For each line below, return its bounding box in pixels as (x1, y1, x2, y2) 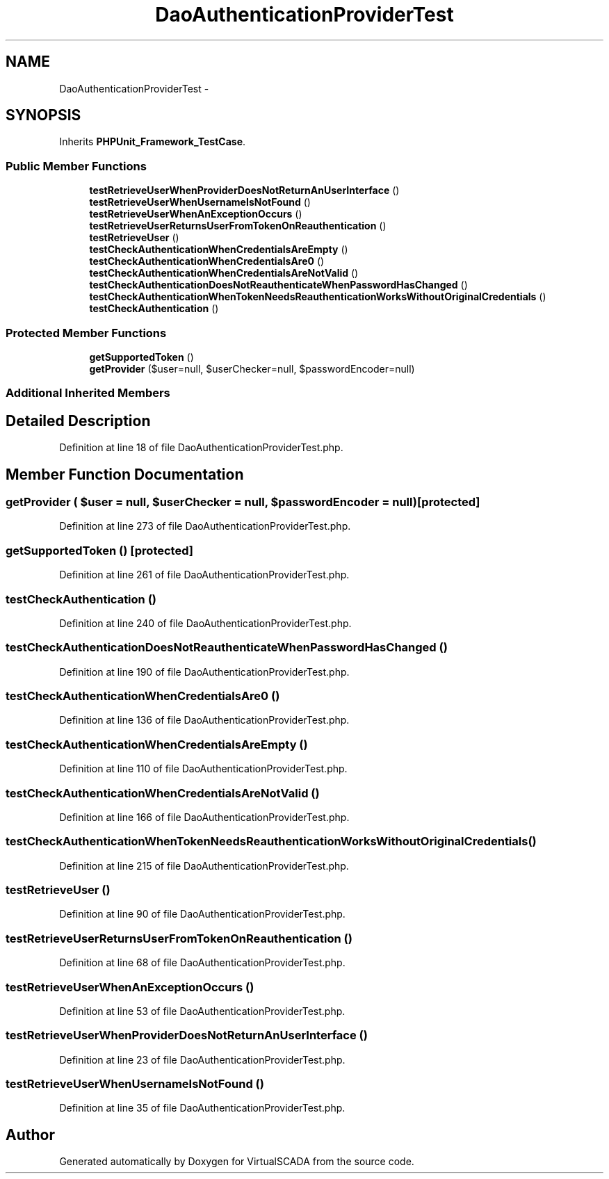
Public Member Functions (6, 158, 147, 173)
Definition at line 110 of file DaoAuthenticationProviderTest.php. (59, 763, 348, 775)
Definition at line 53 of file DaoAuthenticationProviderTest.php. (59, 1005, 346, 1017)
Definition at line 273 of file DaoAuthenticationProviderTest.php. (59, 520, 351, 532)
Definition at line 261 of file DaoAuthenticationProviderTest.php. (59, 569, 350, 581)
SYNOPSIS (6, 106, 81, 124)
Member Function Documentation (6, 465, 244, 483)
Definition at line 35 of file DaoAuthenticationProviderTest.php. (59, 1102, 346, 1114)
